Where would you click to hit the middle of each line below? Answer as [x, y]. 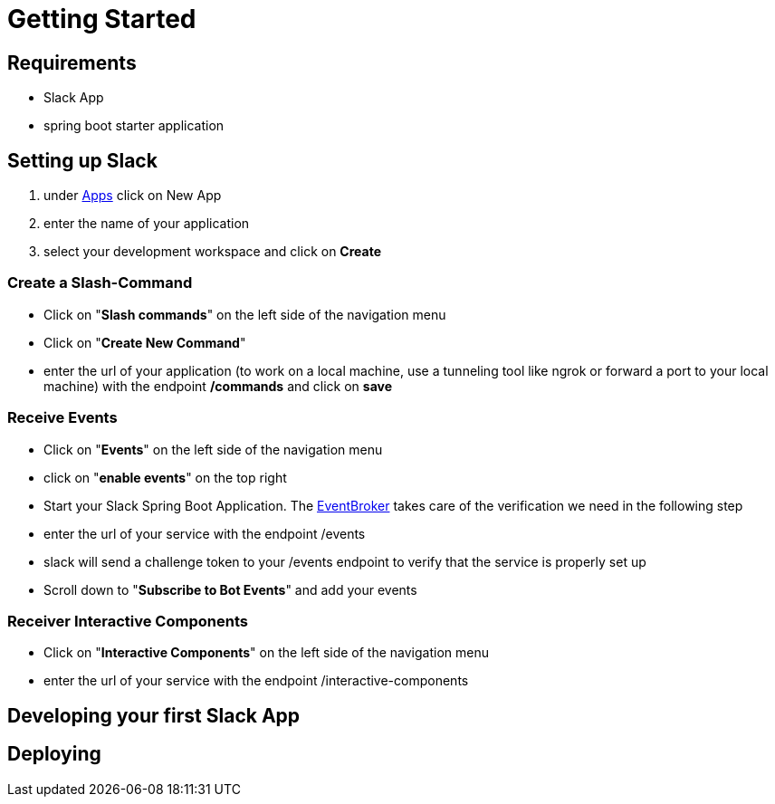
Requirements [72, 62]
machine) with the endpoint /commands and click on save [218, 386]
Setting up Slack [82, 160]
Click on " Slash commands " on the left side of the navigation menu [245, 314]
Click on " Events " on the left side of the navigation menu [213, 449]
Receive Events [62, 418]
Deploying [54, 754]
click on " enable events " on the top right [165, 477]
